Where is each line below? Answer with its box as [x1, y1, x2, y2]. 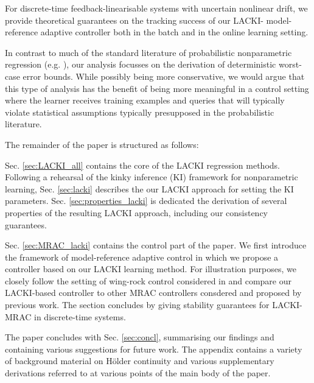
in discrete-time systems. [34, 310, 126, 323]
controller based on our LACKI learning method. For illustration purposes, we [5, 262, 296, 275]
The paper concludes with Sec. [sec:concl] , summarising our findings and [5, 331, 274, 343]
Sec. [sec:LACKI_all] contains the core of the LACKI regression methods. [5, 158, 280, 171]
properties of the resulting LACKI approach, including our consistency [5, 206, 268, 219]
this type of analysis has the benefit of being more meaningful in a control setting [5, 82, 309, 94]
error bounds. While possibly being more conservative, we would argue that [23, 69, 305, 82]
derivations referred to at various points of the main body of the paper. [5, 367, 271, 379]
